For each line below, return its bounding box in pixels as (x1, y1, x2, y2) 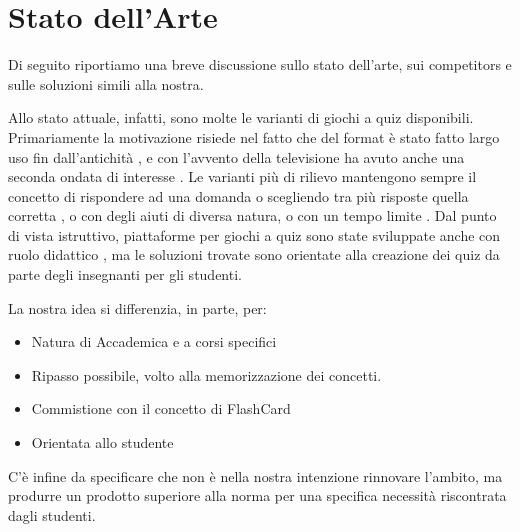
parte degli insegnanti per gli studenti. (8, 264, 242, 285)
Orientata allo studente (31, 432, 174, 453)
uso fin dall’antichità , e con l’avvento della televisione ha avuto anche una (8, 146, 465, 167)
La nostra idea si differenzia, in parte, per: (8, 297, 267, 318)
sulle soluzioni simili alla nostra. (8, 73, 204, 94)
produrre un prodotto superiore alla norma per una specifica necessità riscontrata (8, 485, 507, 506)
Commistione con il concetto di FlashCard (31, 398, 291, 419)
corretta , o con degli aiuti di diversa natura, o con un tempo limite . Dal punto (8, 205, 497, 226)
